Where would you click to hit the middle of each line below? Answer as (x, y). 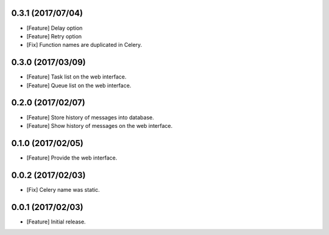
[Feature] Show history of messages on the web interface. (100, 125)
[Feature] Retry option (54, 36)
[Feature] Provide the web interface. (72, 158)
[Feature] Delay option (55, 28)
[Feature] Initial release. (56, 222)
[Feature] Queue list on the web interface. (79, 85)
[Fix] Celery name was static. (63, 189)
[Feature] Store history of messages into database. (90, 117)
